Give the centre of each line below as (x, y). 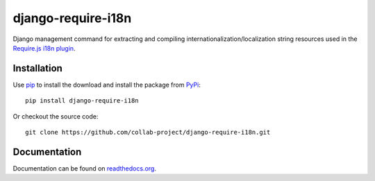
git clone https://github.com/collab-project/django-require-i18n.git (148, 132)
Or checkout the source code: (56, 116)
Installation (37, 68)
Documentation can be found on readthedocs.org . (84, 168)
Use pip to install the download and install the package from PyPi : (107, 85)
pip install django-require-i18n (82, 101)
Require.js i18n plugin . (44, 48)
